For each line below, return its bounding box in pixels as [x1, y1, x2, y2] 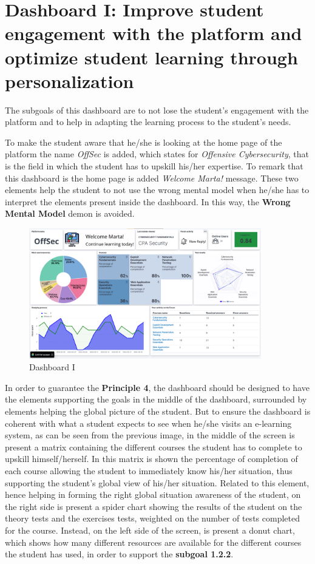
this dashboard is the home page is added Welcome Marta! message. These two [5, 171, 299, 184]
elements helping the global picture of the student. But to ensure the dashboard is [5, 405, 311, 418]
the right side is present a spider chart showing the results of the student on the [5, 500, 302, 512]
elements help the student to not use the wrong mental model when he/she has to [5, 183, 310, 196]
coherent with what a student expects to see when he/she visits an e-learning [5, 416, 292, 429]
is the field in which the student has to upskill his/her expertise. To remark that [5, 160, 303, 172]
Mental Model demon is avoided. [5, 207, 135, 220]
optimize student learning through [5, 44, 298, 69]
